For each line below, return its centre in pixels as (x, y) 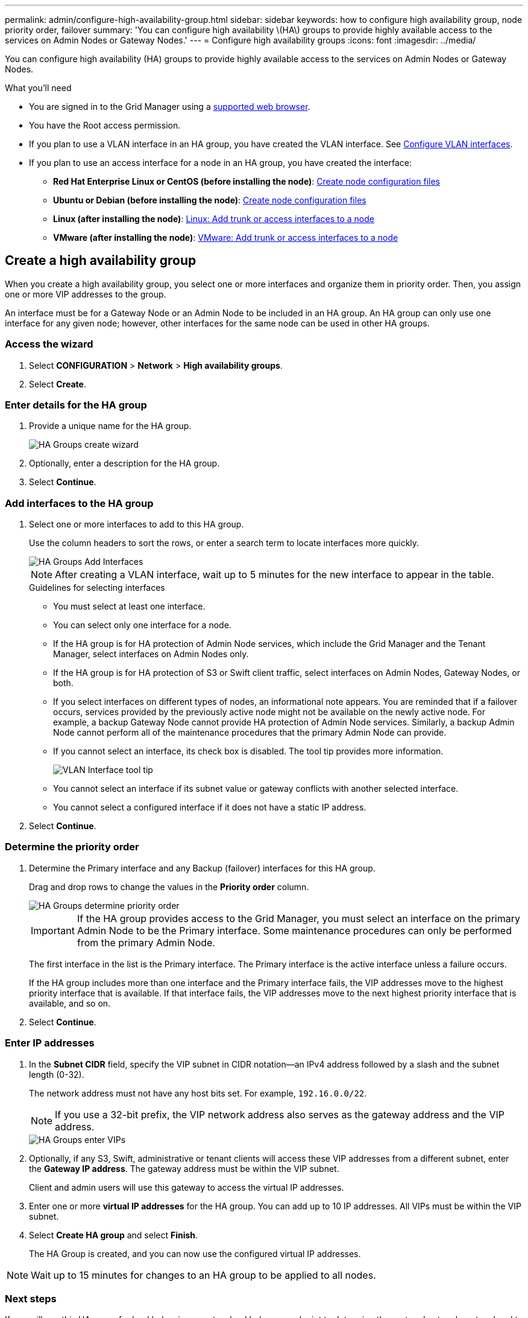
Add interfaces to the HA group (79, 503)
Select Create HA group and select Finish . (114, 1235)
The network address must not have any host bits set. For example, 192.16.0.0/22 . (198, 1093)
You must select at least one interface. (129, 606)
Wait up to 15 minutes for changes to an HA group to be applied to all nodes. (203, 1275)
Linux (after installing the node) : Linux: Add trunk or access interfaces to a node (214, 219)
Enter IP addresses (50, 1043)
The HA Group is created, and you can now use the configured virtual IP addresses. (195, 1253)
